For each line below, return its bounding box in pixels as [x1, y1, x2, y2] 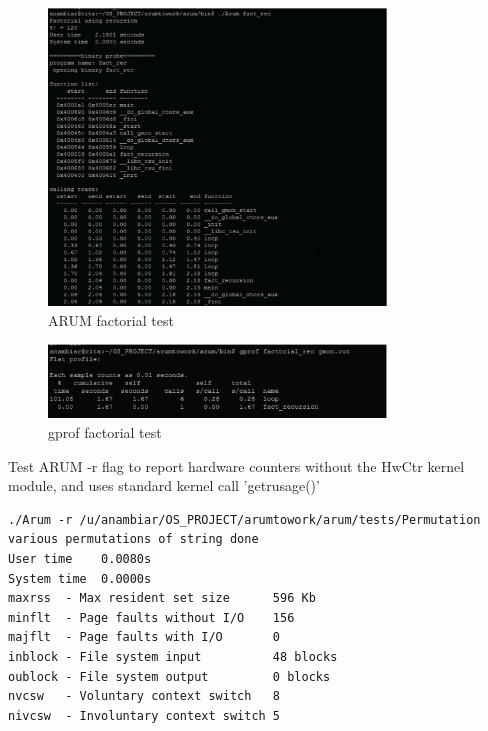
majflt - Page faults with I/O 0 [8, 630, 281, 645]
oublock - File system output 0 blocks [8, 669, 331, 684]
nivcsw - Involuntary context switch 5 [8, 708, 281, 723]
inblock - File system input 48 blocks [8, 650, 338, 665]
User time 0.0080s [8, 552, 152, 567]
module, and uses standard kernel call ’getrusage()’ [8, 475, 320, 496]
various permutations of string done [8, 532, 259, 547]
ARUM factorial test [48, 309, 174, 330]
